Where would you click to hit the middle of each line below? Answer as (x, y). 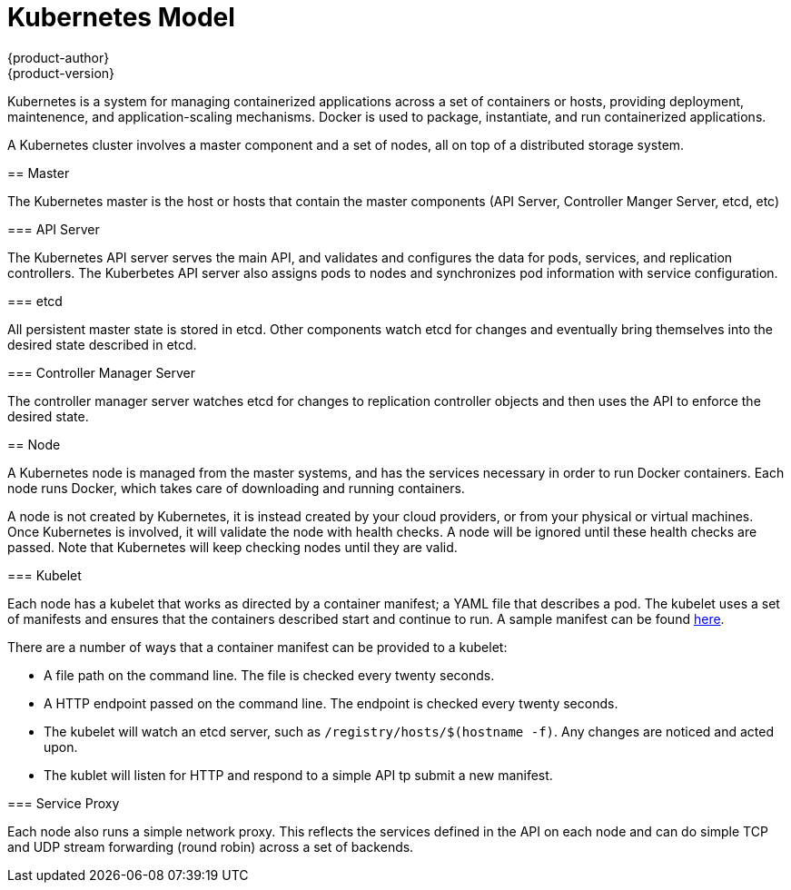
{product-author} (59, 57)
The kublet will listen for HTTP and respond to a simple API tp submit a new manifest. (298, 775)
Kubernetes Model (121, 17)
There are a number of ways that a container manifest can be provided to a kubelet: (257, 647)
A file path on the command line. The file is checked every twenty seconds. (269, 675)
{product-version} (61, 73)
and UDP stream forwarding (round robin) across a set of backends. (211, 846)
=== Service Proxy (64, 803)
